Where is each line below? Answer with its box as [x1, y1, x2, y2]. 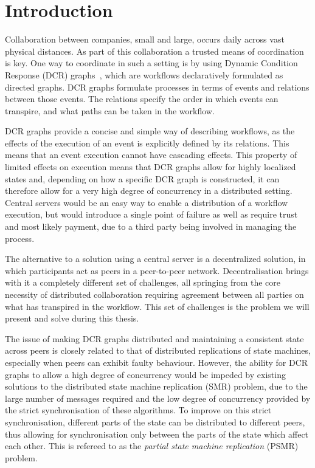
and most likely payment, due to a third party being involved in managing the [5, 220, 297, 233]
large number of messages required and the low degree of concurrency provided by [5, 391, 311, 404]
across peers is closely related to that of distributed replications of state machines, [5, 344, 311, 357]
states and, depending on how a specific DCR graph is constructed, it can [5, 172, 280, 185]
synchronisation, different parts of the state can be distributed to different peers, [5, 415, 305, 428]
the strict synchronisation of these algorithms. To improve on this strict [5, 404, 272, 416]
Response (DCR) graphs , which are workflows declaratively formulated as [5, 68, 283, 81]
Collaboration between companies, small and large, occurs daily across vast [5, 33, 285, 46]
